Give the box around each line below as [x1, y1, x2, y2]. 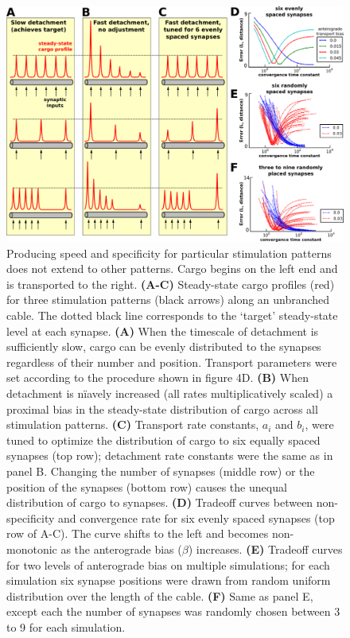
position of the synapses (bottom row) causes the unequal [6, 478, 287, 495]
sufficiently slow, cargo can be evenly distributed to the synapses [6, 338, 321, 355]
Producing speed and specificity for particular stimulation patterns [6, 244, 332, 261]
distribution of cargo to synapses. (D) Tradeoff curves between [6, 494, 313, 511]
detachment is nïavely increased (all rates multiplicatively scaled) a [6, 384, 333, 401]
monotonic [6, 540, 57, 557]
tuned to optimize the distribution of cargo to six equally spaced [6, 431, 321, 448]
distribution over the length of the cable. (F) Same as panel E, [6, 587, 313, 604]
